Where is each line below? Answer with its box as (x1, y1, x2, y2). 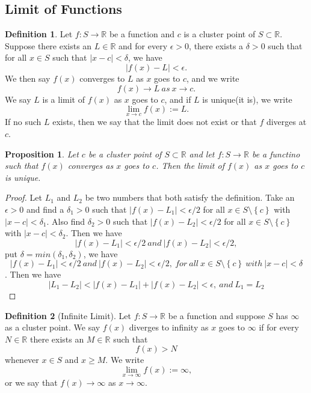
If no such (5, 115, 42, 128)
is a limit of (42, 93, 85, 105)
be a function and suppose (168, 309, 265, 321)
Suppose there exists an (5, 39, 92, 52)
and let (189, 147, 215, 160)
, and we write (186, 72, 239, 84)
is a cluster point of (183, 28, 256, 40)
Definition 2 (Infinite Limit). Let (5, 309, 132, 321)
